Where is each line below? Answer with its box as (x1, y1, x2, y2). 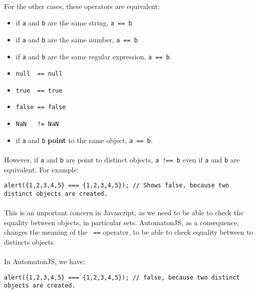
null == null (15, 70, 62, 78)
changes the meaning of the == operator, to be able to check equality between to (4, 227, 253, 237)
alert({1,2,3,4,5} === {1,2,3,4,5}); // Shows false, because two (4, 182, 230, 189)
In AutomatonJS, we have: (4, 256, 85, 267)
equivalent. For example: (4, 164, 79, 174)
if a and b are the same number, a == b (15, 34, 138, 44)
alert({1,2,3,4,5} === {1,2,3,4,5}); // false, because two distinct (4, 274, 240, 281)
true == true (15, 87, 62, 94)
